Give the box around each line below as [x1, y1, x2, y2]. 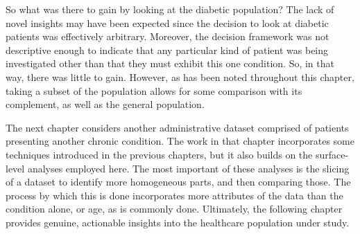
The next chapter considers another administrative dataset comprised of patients [6, 120, 349, 134]
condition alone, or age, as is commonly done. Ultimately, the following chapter [6, 201, 343, 216]
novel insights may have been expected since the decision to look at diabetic [6, 15, 329, 30]
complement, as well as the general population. [6, 97, 205, 111]
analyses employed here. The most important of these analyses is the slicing [27, 161, 350, 175]
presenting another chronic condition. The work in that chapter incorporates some [6, 134, 354, 148]
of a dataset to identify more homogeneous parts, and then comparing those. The [6, 174, 351, 189]
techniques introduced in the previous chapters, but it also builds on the [6, 147, 313, 161]
